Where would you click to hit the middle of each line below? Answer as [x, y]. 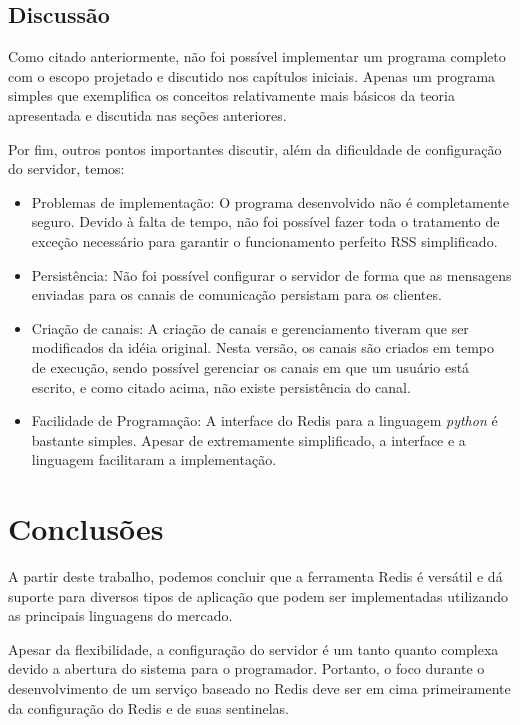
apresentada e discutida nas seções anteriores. [147, 114]
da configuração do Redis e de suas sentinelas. [148, 707]
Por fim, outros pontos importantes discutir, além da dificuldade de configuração [255, 148]
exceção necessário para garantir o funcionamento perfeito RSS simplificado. [264, 240]
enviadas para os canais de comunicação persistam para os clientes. [236, 294]
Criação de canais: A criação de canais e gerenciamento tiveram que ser [250, 327]
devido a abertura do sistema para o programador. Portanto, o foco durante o [246, 668]
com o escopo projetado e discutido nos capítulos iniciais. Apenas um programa [252, 75]
